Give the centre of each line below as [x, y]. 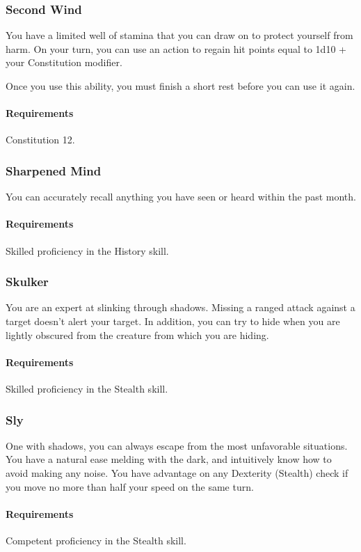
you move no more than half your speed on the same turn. [130, 486]
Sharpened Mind [54, 170]
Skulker [27, 282]
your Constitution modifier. [64, 62]
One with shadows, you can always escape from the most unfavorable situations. [177, 445]
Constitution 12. [40, 140]
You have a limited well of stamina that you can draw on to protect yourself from [179, 35]
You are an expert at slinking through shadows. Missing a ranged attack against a [180, 307]
